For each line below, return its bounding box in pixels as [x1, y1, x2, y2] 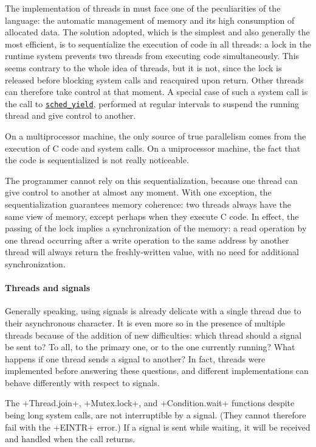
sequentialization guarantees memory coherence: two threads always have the [5, 197, 291, 210]
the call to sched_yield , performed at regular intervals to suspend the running [5, 97, 300, 110]
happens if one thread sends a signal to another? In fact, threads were [5, 352, 266, 365]
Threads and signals [5, 281, 91, 294]
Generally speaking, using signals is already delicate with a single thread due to [5, 304, 301, 317]
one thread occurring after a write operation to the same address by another [5, 233, 289, 246]
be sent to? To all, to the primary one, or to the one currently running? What [5, 340, 295, 353]
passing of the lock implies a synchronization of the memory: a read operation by [5, 222, 307, 234]
